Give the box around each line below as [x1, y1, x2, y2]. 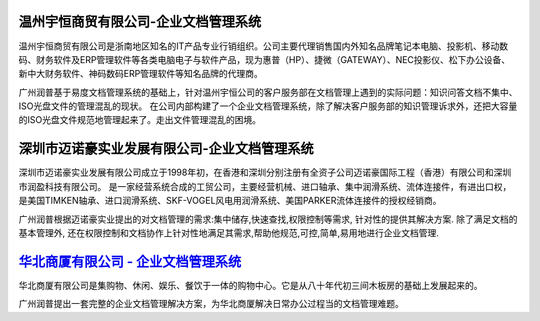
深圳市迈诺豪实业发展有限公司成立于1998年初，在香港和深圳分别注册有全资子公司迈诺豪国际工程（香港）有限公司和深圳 [18, 166, 512, 179]
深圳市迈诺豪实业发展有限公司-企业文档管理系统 [18, 140, 314, 157]
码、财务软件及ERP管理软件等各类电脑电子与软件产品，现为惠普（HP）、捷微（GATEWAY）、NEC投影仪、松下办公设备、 [18, 53, 511, 65]
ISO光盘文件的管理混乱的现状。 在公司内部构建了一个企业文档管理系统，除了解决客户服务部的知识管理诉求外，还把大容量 [18, 100, 518, 112]
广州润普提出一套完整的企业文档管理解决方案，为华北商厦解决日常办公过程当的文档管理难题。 [18, 298, 404, 310]
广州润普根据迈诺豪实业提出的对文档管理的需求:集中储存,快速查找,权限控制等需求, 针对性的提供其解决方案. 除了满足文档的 [18, 213, 519, 225]
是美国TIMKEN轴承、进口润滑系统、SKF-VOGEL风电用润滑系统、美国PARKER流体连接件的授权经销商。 [18, 195, 442, 207]
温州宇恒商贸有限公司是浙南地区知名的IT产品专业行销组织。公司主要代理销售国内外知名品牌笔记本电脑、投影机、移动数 [18, 40, 509, 52]
